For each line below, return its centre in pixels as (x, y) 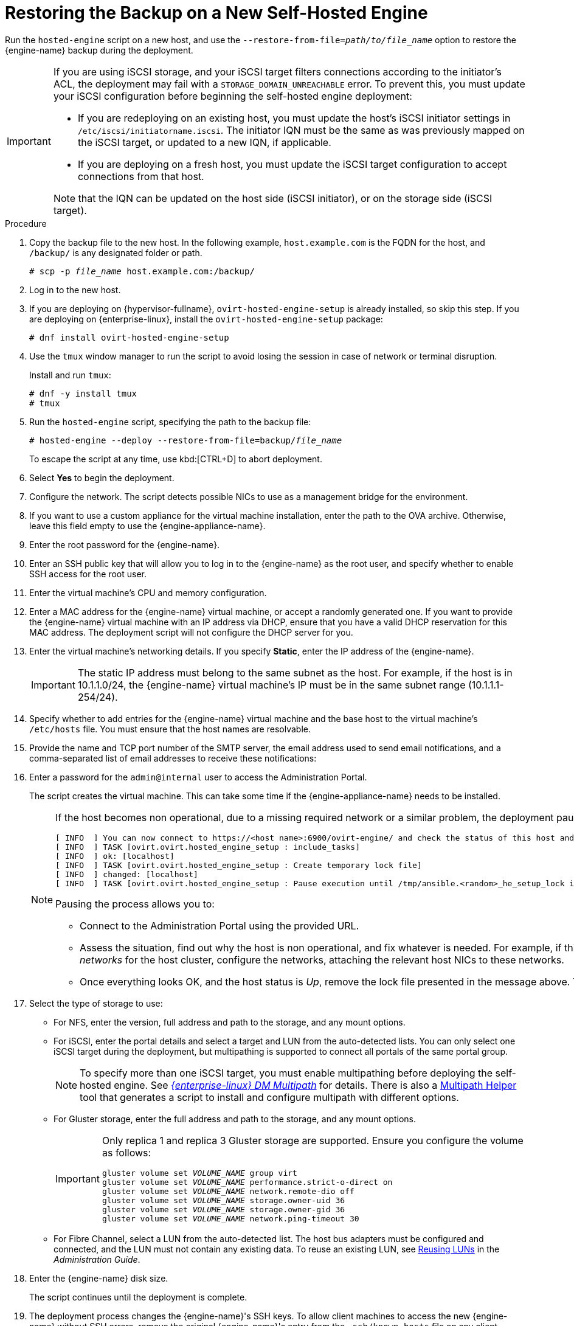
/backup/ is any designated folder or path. (116, 252)
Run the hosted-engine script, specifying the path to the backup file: (170, 422)
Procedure (26, 223)
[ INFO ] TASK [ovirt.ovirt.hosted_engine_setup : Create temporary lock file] (239, 865)
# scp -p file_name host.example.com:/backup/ (142, 271)
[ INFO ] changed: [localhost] (127, 874)
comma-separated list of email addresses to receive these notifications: (173, 758)
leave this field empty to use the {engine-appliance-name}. (147, 526)
